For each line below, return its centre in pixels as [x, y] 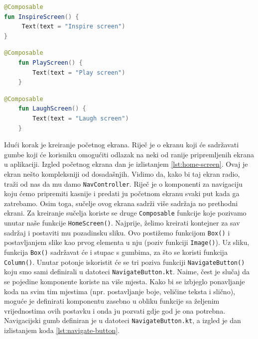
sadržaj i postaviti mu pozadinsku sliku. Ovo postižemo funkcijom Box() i [117, 232]
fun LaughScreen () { [52, 109]
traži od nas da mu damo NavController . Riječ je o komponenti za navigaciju [123, 183]
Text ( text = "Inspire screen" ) [73, 27]
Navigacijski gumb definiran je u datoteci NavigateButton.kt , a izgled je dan [123, 320]
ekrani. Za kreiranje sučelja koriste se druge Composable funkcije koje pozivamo [125, 213]
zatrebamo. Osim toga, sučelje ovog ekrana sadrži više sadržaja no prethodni [121, 203]
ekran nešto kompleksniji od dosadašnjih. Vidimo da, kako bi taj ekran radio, [122, 173]
